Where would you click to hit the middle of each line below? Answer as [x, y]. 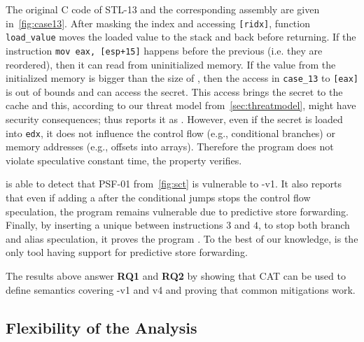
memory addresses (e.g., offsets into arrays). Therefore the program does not [170, 147]
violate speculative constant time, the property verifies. [124, 160]
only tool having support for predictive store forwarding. [127, 252]
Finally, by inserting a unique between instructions [114, 225]
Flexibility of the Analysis [101, 327]
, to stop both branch [304, 225]
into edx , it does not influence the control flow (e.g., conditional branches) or [170, 133]
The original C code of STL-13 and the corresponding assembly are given [163, 9]
